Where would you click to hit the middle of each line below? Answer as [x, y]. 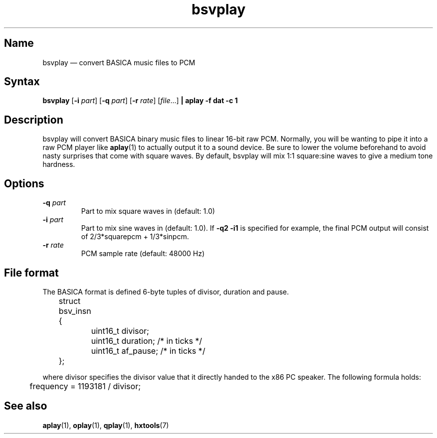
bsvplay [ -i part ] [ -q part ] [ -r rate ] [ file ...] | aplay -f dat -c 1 [140, 101]
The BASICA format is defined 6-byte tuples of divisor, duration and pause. [166, 292]
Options [24, 183]
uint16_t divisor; [120, 331]
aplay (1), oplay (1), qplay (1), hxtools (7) [106, 425]
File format [31, 273]
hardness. [59, 164]
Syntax [22, 82]
